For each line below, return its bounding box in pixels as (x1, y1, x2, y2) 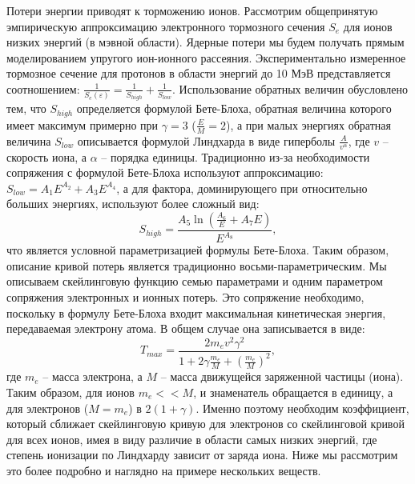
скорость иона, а (6, 148, 87, 165)
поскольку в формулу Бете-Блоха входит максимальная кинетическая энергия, (6, 304, 386, 321)
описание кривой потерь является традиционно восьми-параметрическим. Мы (6, 257, 387, 274)
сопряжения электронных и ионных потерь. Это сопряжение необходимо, (6, 289, 365, 306)
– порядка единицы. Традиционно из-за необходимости (101, 148, 370, 165)
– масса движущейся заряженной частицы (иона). (160, 368, 404, 385)
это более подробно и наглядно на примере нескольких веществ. (6, 462, 321, 478)
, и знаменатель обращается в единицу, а (193, 383, 393, 400)
